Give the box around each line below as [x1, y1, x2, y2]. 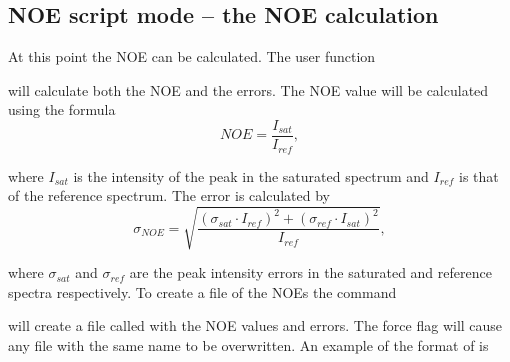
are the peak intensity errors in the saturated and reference [129, 262, 492, 283]
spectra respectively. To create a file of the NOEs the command [8, 281, 397, 302]
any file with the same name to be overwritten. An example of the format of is [8, 335, 489, 356]
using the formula [8, 99, 116, 120]
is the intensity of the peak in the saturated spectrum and [73, 165, 429, 186]
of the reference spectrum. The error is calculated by [8, 185, 330, 206]
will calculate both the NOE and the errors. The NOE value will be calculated [8, 79, 489, 100]
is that [458, 165, 499, 186]
